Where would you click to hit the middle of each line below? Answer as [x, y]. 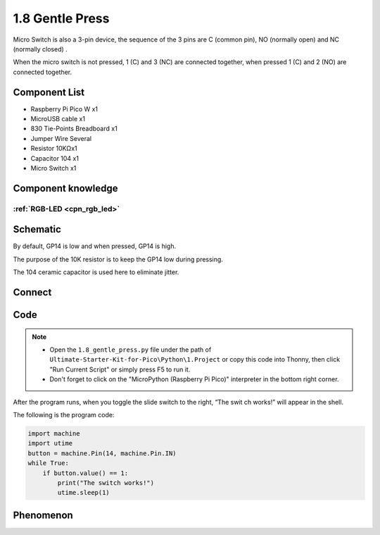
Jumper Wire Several [61, 138]
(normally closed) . [40, 49]
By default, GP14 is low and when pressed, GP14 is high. [95, 246]
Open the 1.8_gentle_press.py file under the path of [131, 350]
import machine [54, 433]
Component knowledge [65, 188]
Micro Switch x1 [53, 168]
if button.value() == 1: [85, 473]
